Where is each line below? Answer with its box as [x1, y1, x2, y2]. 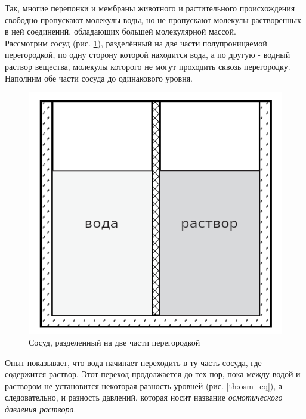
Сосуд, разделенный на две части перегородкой [29, 336, 200, 349]
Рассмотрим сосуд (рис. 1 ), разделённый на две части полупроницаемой [5, 36, 267, 49]
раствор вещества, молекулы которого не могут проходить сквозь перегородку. [5, 60, 290, 72]
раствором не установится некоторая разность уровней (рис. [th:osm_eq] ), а [5, 379, 283, 392]
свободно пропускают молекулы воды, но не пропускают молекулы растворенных [5, 13, 302, 26]
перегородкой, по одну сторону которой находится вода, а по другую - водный [5, 48, 290, 61]
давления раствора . [5, 403, 76, 415]
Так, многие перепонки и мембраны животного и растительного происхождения [5, 2, 295, 14]
